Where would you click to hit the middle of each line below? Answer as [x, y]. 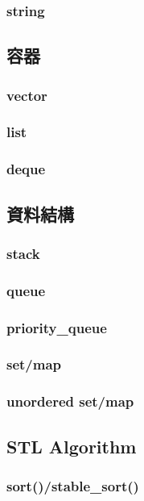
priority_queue [57, 327]
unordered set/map [70, 401]
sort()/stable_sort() [73, 485]
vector [27, 95]
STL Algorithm [72, 446]
